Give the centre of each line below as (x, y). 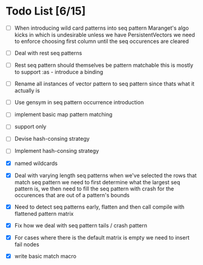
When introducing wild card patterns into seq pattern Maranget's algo (101, 28)
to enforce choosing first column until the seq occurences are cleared (101, 41)
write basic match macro (45, 256)
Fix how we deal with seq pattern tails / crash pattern (81, 225)
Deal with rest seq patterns (48, 53)
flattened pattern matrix (44, 213)
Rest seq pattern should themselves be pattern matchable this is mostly (104, 65)
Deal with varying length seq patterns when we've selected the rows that (105, 175)
